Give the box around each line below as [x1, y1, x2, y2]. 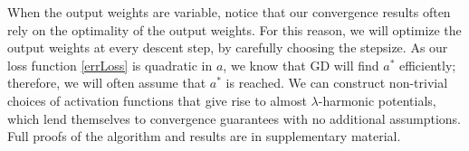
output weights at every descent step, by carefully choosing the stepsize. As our [7, 38, 448, 57]
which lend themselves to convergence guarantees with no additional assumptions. [7, 109, 462, 127]
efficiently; [398, 55, 456, 74]
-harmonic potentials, [318, 90, 436, 109]
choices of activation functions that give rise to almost [7, 90, 307, 109]
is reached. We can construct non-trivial [225, 73, 448, 92]
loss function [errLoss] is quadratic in [7, 55, 213, 74]
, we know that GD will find [223, 55, 379, 74]
